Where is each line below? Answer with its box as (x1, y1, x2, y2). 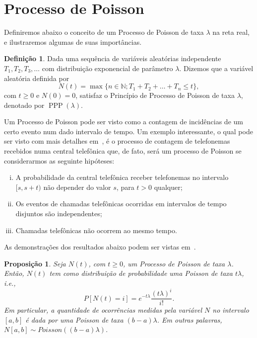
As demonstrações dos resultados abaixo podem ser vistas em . (4, 242, 196, 252)
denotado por (4, 99, 45, 110)
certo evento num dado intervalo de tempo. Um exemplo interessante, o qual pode (4, 126, 253, 136)
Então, (4, 268, 24, 278)
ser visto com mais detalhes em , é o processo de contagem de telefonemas (4, 136, 230, 146)
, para (116, 181, 134, 192)
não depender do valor (43, 181, 111, 192)
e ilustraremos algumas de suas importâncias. (4, 36, 142, 47)
